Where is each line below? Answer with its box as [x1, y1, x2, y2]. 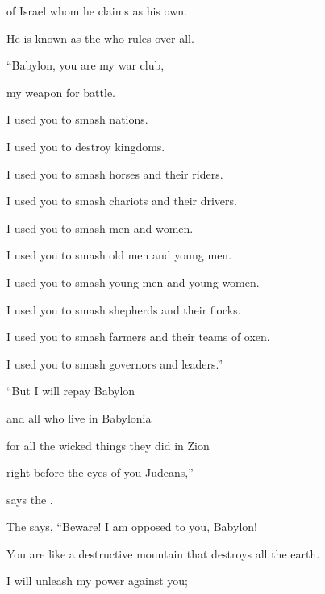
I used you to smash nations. [6, 111, 148, 128]
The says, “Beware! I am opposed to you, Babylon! [6, 518, 257, 535]
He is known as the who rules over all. [6, 29, 194, 46]
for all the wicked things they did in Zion [6, 436, 210, 453]
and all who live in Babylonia [6, 409, 152, 426]
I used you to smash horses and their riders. [6, 165, 223, 182]
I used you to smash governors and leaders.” [6, 355, 223, 372]
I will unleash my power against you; [6, 572, 188, 589]
